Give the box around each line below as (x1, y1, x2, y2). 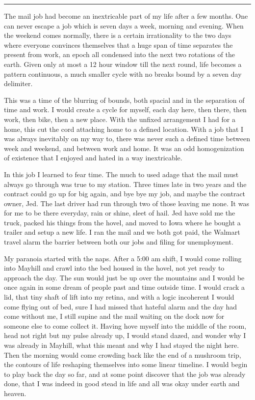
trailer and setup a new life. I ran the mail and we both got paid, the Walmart (4, 227, 240, 237)
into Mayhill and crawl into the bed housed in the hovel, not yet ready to (4, 263, 225, 273)
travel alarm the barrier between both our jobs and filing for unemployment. (4, 237, 233, 247)
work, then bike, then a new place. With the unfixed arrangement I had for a (4, 114, 235, 124)
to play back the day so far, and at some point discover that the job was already (4, 369, 246, 379)
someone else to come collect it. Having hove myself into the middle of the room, (4, 320, 247, 331)
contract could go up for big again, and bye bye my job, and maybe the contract (4, 188, 246, 199)
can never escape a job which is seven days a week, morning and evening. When (4, 20, 244, 31)
